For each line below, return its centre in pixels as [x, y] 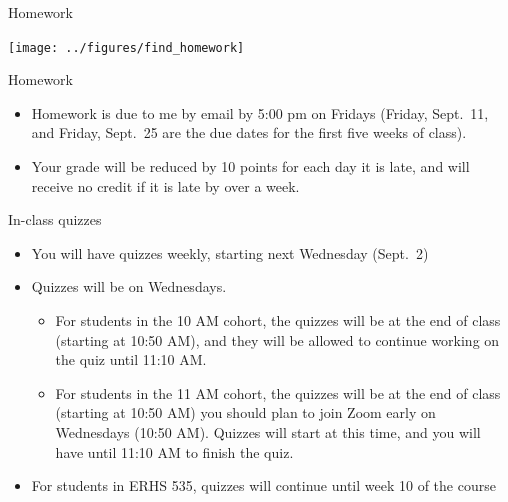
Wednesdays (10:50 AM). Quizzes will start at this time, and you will [268, 431]
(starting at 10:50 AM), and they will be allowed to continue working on [277, 339]
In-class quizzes [55, 219]
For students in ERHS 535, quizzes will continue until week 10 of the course [263, 485]
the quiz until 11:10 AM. [131, 359]
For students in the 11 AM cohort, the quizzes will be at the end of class [278, 392]
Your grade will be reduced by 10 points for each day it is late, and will [250, 166]
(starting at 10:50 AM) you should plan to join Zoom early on [245, 412]
